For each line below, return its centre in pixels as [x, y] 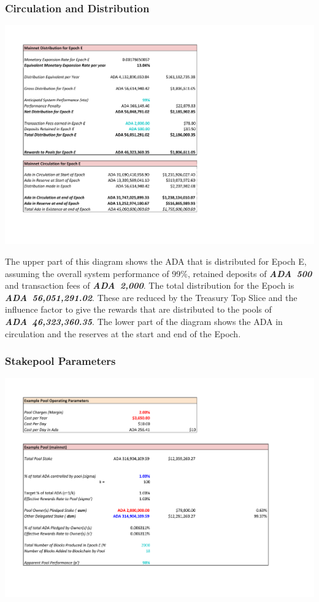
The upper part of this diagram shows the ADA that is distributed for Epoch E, [156, 261]
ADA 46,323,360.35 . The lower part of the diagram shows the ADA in [144, 321]
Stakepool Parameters [60, 361]
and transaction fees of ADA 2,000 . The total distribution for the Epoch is [150, 285]
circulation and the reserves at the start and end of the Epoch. [123, 333]
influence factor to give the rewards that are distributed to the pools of [138, 309]
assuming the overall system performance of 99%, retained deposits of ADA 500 [159, 273]
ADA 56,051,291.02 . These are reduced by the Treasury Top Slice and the [151, 297]
